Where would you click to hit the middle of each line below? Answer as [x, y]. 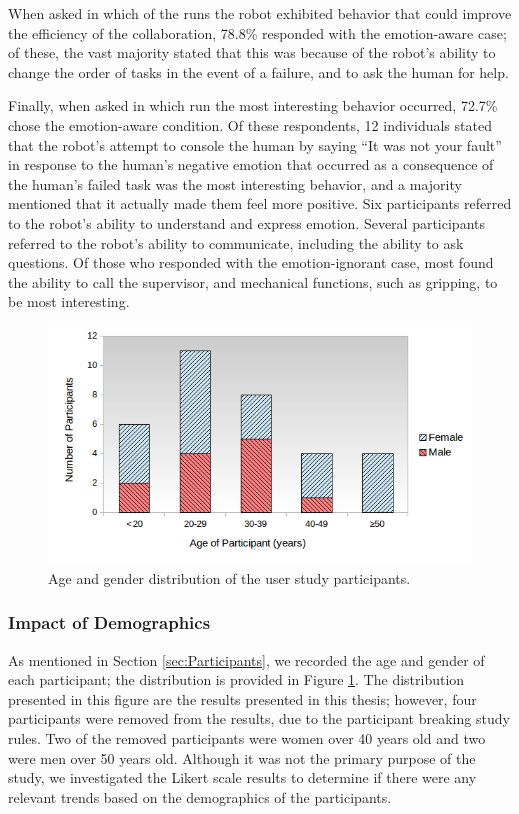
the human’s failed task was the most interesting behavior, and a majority [235, 183]
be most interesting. [69, 301]
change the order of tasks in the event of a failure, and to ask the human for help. [258, 71]
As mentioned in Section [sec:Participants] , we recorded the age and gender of [246, 659]
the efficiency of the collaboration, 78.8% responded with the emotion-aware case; [257, 32]
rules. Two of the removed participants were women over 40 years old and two [247, 737]
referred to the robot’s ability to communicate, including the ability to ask [236, 242]
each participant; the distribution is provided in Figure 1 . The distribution [236, 679]
